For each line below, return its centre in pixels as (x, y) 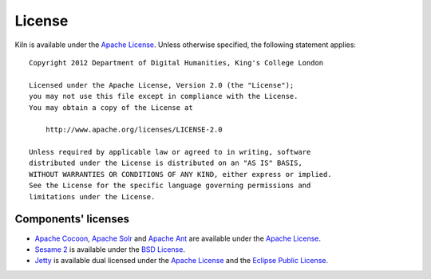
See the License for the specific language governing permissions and (170, 186)
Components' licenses (72, 219)
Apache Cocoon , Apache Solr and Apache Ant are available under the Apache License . (178, 238)
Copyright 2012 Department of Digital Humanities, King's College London (176, 63)
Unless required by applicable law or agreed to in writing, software (170, 152)
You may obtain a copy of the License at (111, 107)
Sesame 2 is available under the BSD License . (110, 249)
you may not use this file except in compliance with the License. (164, 96)
